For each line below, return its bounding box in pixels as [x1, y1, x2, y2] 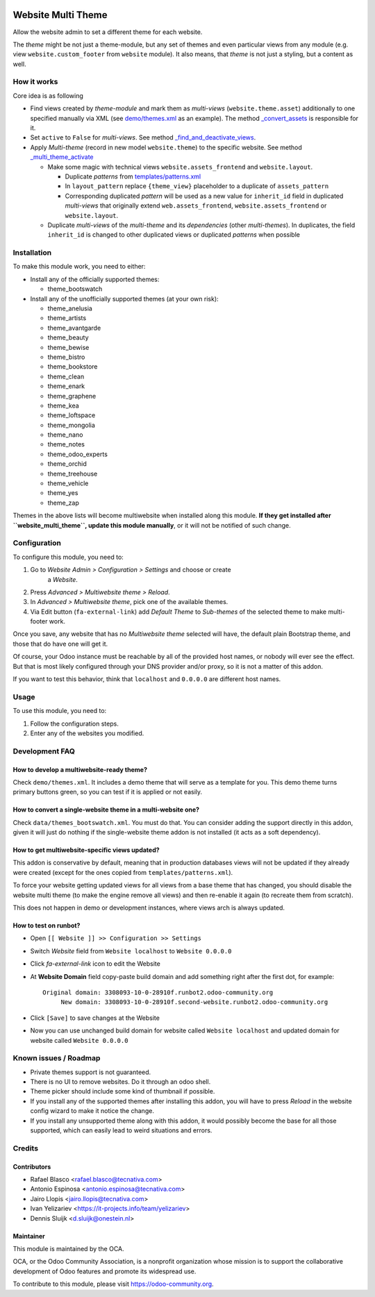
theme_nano [47, 430, 83, 439]
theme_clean [47, 372, 85, 380]
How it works [12, 77, 58, 87]
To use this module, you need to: [12, 707, 107, 715]
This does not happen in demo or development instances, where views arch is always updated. [12, 903, 285, 912]
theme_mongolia [47, 421, 95, 429]
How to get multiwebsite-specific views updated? [12, 846, 160, 854]
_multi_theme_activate [30, 153, 94, 161]
